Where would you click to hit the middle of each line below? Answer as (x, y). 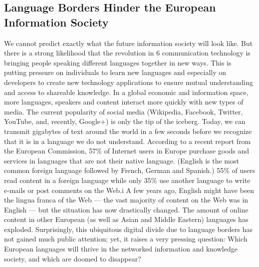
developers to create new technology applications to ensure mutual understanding (129, 82)
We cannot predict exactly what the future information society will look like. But (129, 43)
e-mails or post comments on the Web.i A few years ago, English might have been (129, 190)
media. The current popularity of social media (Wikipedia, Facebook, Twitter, (124, 111)
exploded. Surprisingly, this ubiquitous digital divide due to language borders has (129, 229)
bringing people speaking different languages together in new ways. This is (118, 62)
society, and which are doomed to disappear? (73, 258)
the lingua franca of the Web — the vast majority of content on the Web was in (126, 200)
